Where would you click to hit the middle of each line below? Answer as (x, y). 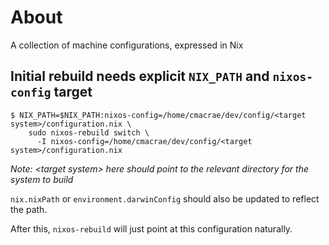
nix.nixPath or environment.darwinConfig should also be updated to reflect (165, 198)
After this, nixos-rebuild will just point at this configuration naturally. (151, 228)
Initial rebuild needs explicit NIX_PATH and (140, 76)
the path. (29, 209)
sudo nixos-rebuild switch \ (89, 132)
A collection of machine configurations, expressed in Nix (127, 45)
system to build (42, 179)
